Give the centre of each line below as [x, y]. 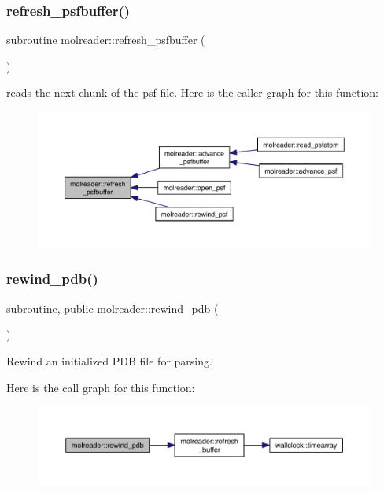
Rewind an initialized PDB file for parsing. [109, 360]
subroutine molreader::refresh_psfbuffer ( [106, 40]
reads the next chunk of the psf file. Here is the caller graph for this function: [193, 92]
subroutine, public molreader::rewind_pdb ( [113, 308]
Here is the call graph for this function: [101, 387]
